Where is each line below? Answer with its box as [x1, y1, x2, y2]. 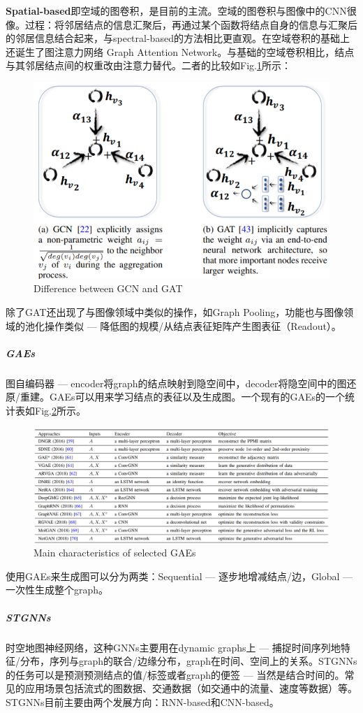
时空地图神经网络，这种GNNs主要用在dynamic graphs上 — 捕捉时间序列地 [6, 640, 341, 654]
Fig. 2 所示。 [34, 403, 86, 417]
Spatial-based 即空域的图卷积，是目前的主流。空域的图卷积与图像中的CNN [6, 3, 347, 17]
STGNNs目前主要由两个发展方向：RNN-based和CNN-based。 [6, 695, 279, 710]
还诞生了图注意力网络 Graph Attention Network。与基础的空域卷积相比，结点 [6, 44, 355, 59]
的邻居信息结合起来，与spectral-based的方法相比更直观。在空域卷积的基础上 [6, 31, 350, 45]
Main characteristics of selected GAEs [34, 545, 196, 560]
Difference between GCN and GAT [34, 281, 183, 296]
